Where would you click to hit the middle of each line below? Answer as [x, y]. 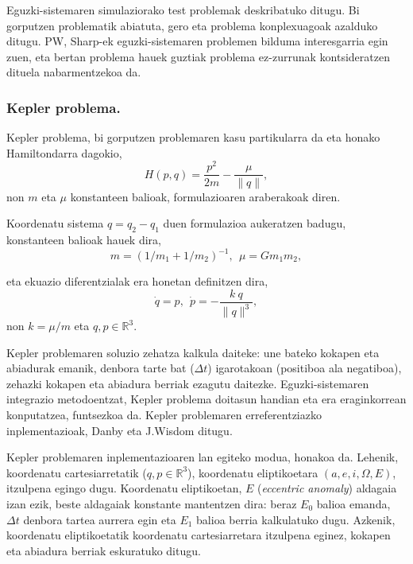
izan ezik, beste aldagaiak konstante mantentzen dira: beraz [152, 503]
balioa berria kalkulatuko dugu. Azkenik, [296, 519]
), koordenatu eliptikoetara [253, 472]
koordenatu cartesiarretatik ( [77, 472]
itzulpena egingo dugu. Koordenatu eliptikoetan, [124, 488]
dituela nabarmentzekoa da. [74, 72]
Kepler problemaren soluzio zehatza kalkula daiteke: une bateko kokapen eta [193, 352]
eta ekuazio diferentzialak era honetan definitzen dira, [137, 281]
